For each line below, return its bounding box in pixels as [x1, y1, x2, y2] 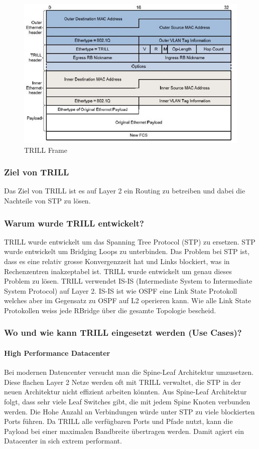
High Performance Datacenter [4, 348, 110, 358]
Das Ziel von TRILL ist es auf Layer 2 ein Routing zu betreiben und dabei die [4, 185, 245, 196]
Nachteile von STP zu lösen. [4, 195, 91, 205]
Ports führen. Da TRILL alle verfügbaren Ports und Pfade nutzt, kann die [4, 416, 233, 426]
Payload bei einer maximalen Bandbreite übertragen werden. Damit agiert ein [4, 425, 244, 436]
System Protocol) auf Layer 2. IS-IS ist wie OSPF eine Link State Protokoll [4, 285, 237, 296]
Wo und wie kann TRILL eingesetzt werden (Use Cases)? [4, 326, 242, 339]
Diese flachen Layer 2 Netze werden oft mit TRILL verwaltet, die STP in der [4, 376, 241, 387]
